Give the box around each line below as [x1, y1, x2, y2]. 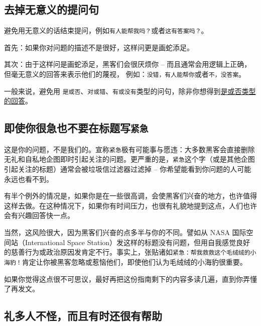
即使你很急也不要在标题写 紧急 [4, 120, 149, 136]
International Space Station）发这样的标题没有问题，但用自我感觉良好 [25, 237, 250, 247]
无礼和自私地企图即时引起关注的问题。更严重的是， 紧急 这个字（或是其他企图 [4, 154, 255, 164]
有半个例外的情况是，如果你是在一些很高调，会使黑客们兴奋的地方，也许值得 [4, 190, 257, 201]
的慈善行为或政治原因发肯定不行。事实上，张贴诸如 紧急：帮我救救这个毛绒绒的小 [4, 247, 256, 257]
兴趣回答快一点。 [18, 210, 74, 221]
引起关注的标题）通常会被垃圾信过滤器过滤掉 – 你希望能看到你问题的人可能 [4, 164, 251, 174]
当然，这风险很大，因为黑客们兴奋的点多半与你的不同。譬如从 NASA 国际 [4, 227, 246, 238]
